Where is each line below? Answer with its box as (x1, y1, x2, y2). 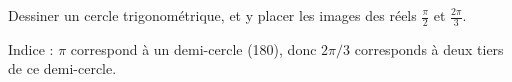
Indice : (8, 38, 54, 59)
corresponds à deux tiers (354, 38, 504, 59)
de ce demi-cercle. (8, 58, 117, 79)
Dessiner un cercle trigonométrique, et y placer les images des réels (8, 5, 417, 25)
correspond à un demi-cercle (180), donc (70, 38, 317, 59)
